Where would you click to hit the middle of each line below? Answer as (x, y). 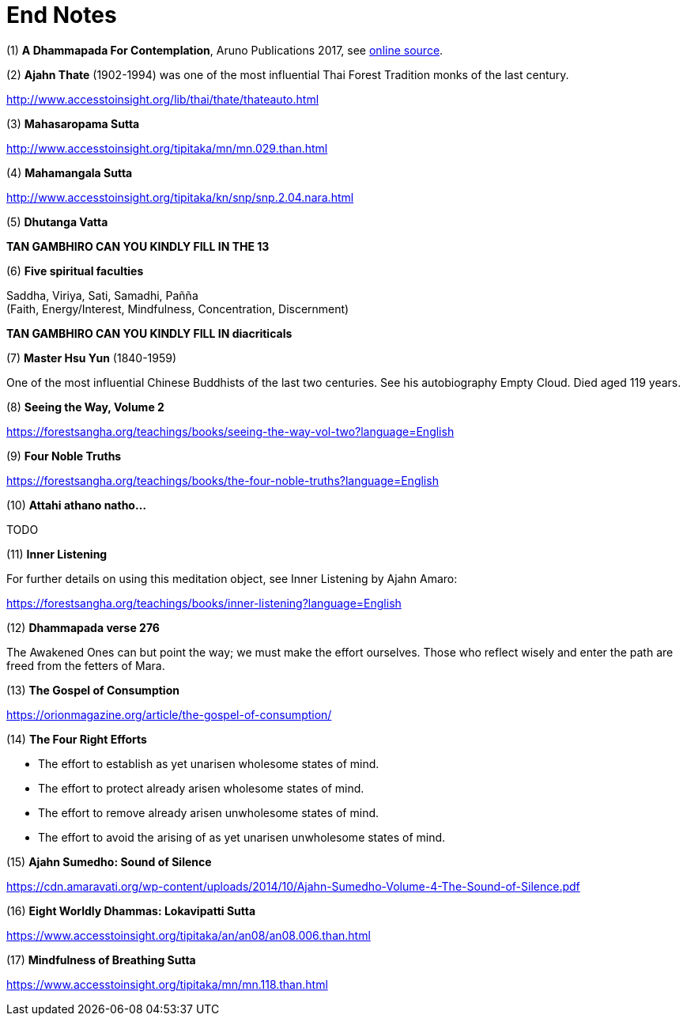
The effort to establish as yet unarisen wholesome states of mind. (209, 763)
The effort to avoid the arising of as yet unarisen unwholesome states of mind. (242, 837)
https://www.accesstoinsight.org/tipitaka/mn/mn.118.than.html (167, 984)
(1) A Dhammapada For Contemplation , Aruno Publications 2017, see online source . (225, 50)
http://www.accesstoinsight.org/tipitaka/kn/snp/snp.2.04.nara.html (180, 197)
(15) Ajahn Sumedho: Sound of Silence (109, 861)
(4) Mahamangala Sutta (70, 172)
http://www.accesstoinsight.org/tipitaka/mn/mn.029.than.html (167, 148)
